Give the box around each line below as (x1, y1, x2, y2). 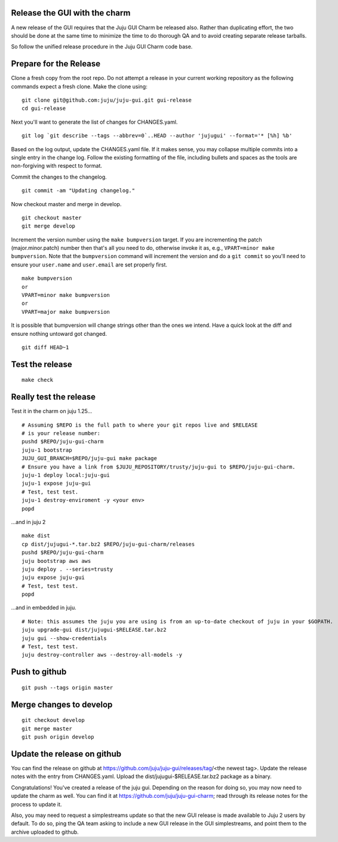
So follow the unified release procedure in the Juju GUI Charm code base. (11, 43, 193, 50)
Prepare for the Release (11, 59, 101, 69)
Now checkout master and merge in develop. (11, 200, 122, 207)
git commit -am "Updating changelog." (21, 187, 136, 194)
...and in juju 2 (11, 518, 46, 525)
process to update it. (11, 801, 62, 808)
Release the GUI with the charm (11, 8, 131, 18)
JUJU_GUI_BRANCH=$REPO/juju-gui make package (21, 455, 158, 462)
